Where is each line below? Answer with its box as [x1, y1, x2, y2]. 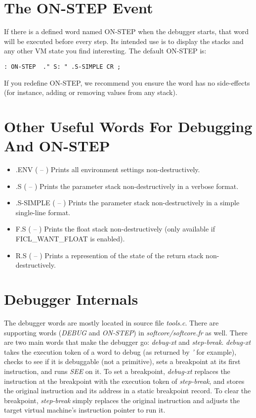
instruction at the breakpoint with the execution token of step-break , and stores [4, 375, 245, 386]
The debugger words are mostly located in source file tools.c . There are [4, 317, 219, 327]
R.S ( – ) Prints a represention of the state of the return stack [15, 250, 204, 260]
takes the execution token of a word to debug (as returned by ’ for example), [4, 346, 237, 357]
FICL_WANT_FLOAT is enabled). [15, 233, 125, 244]
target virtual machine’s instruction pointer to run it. [4, 405, 166, 415]
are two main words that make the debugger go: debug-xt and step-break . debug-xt [4, 337, 251, 347]
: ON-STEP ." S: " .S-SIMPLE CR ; [4, 63, 121, 70]
